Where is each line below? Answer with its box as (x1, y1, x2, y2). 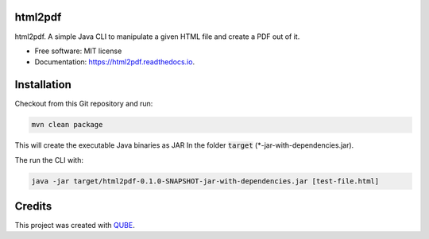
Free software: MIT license (34, 46, 122, 56)
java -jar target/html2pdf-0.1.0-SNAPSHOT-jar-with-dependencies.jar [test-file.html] (31, 176, 380, 186)
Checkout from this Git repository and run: (14, 99, 153, 109)
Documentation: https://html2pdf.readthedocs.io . (34, 57, 195, 67)
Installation (14, 78, 71, 91)
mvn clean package (31, 120, 103, 129)
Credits (14, 199, 52, 213)
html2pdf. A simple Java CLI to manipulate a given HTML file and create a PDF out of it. (14, 32, 300, 41)
